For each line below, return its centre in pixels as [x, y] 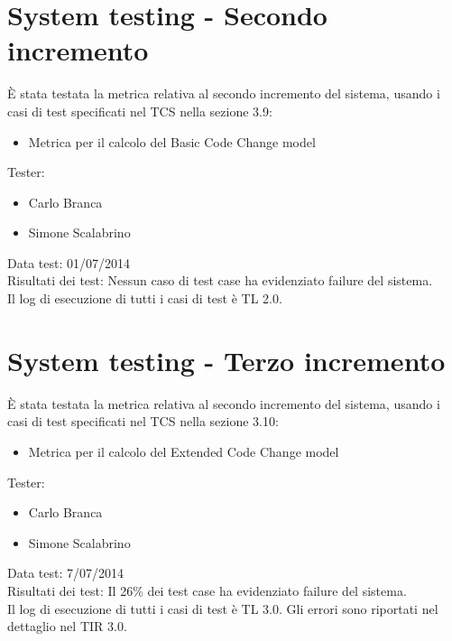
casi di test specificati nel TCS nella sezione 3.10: [143, 421]
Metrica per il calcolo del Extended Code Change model [184, 451]
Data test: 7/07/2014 [65, 573]
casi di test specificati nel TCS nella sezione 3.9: [140, 111]
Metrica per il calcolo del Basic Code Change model [172, 141]
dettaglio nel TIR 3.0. [67, 626]
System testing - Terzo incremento [226, 360]
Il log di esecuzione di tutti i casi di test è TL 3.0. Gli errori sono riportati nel [223, 608]
